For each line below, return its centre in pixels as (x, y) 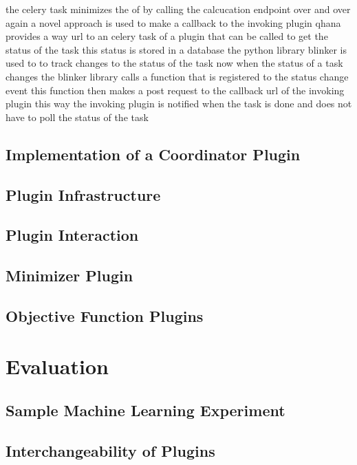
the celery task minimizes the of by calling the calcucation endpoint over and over (178, 9)
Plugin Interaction (72, 235)
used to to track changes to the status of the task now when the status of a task (174, 63)
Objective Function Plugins (105, 315)
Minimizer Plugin (69, 275)
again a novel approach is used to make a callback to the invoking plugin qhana (173, 22)
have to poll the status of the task (77, 117)
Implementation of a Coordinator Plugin (153, 154)
